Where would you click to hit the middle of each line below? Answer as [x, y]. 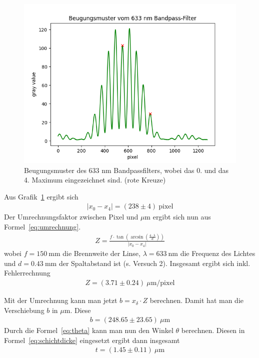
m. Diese [77, 310]
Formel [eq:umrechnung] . [42, 226]
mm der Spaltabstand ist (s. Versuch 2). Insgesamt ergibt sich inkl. [147, 263]
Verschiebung [24, 310]
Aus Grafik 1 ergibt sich [41, 196]
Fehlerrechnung [27, 273]
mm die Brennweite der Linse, [94, 253]
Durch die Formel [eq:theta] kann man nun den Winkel [89, 330]
